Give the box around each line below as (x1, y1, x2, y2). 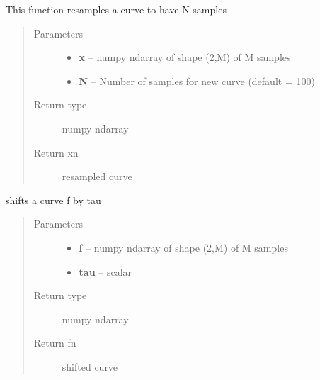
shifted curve (62, 359, 118, 374)
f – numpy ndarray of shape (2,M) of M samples (79, 240, 288, 255)
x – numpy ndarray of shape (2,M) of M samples (79, 50, 291, 65)
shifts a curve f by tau (6, 192, 101, 207)
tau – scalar (79, 264, 132, 279)
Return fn (33, 335, 76, 350)
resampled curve (62, 169, 132, 184)
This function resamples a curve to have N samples (6, 2, 227, 16)
